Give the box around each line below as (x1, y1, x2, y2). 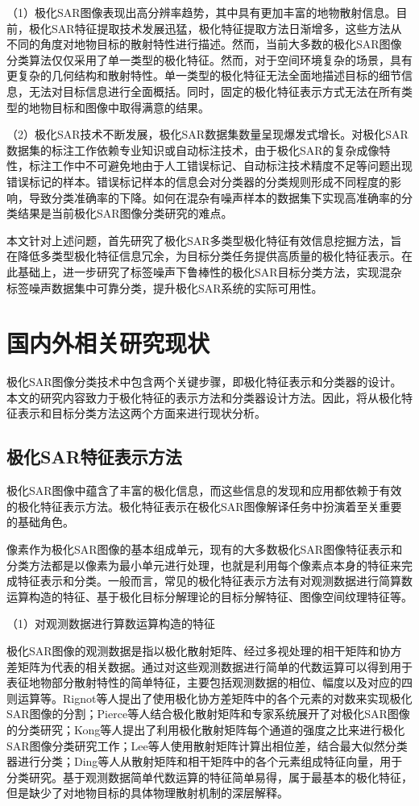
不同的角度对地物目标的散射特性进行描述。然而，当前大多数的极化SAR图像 (6, 35, 402, 52)
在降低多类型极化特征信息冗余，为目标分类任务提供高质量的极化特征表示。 (6, 247, 401, 264)
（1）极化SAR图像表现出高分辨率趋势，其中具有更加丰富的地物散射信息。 (6, 4, 396, 20)
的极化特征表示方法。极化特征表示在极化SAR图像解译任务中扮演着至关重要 (6, 497, 402, 514)
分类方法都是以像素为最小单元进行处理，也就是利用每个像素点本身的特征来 (6, 556, 401, 573)
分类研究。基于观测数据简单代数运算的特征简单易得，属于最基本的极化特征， (6, 768, 413, 785)
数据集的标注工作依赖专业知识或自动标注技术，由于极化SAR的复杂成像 (6, 141, 380, 158)
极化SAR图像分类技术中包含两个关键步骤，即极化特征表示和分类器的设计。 (6, 373, 402, 390)
